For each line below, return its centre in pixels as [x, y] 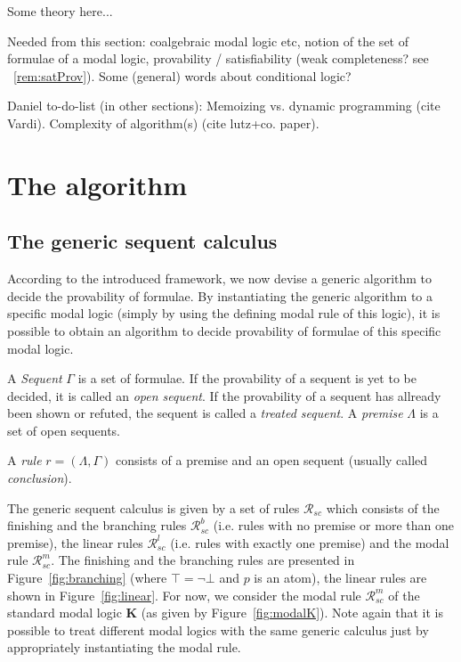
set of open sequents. [64, 430]
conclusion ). [40, 478]
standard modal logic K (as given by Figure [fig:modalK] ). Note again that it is [225, 613]
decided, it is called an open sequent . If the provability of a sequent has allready [224, 395]
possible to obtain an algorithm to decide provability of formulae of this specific [224, 330]
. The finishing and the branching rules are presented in [203, 560]
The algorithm [97, 184]
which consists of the [383, 507]
